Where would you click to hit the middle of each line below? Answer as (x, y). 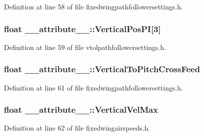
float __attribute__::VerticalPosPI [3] (82, 28)
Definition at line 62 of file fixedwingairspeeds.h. (77, 128)
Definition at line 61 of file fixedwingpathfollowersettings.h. (94, 87)
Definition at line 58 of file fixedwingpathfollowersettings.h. (94, 6)
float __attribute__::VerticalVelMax (81, 110)
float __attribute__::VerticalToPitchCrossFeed (102, 69)
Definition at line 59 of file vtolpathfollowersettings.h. (85, 47)
